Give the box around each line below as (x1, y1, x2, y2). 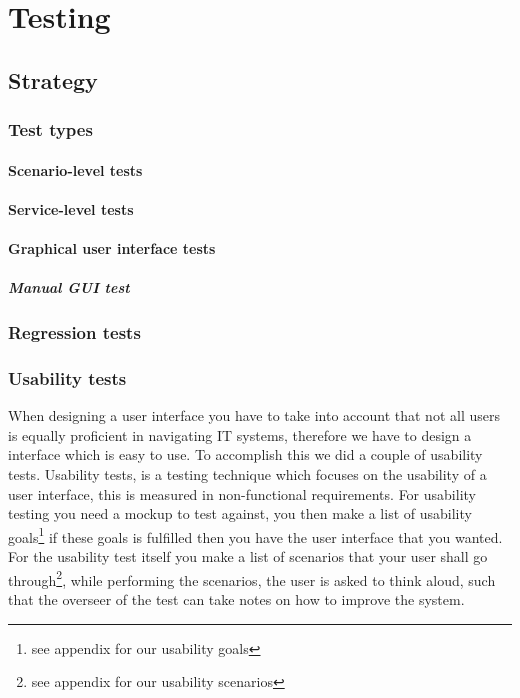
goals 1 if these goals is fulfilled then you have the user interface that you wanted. (8, 523, 503, 547)
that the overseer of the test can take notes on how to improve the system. (8, 588, 465, 609)
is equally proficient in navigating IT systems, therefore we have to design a (8, 424, 472, 445)
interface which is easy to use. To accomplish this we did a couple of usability (8, 444, 483, 465)
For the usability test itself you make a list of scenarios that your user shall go (8, 546, 488, 567)
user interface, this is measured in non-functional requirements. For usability (8, 483, 476, 504)
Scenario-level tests (8, 159, 143, 180)
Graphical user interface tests (8, 237, 216, 258)
